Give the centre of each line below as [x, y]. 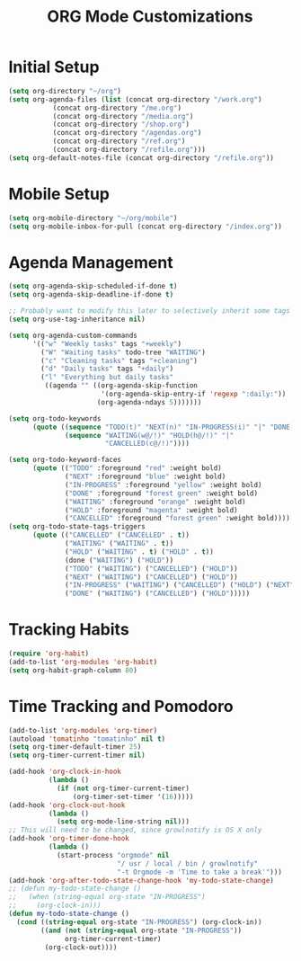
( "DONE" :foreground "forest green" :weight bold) [161, 493]
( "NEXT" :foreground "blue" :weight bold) [146, 477]
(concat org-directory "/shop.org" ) [121, 125]
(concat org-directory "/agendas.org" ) [127, 133]
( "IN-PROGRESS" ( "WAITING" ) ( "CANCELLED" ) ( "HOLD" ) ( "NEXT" [180, 585]
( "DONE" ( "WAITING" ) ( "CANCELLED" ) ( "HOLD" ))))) [158, 594]
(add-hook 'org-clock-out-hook [67, 805]
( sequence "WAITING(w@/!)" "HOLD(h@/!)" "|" [150, 435]
